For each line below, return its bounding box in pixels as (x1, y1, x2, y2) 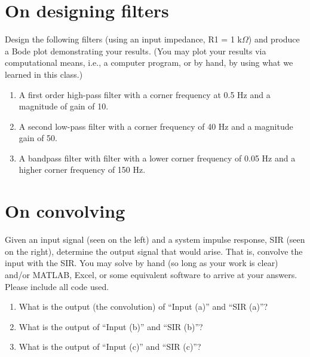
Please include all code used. (5, 280, 109, 292)
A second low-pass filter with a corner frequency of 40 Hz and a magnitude (19, 120, 293, 132)
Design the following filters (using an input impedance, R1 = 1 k (5, 33, 242, 45)
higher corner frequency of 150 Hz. (19, 163, 146, 176)
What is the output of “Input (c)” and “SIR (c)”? (19, 340, 201, 353)
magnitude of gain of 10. (19, 100, 109, 112)
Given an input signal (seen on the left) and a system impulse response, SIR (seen (5, 233, 305, 246)
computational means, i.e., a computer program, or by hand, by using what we (5, 56, 293, 69)
